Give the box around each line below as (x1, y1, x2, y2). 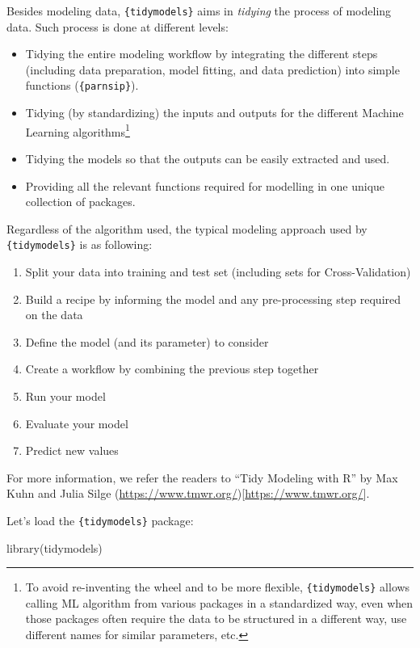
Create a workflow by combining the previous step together (25, 360, 319, 377)
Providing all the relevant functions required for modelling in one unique (25, 177, 385, 194)
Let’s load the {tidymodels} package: (6, 511, 194, 528)
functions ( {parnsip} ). (25, 77, 139, 94)
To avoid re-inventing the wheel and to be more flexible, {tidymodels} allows (25, 579, 410, 595)
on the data (25, 306, 83, 323)
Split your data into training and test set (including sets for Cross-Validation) (25, 263, 411, 280)
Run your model (25, 387, 106, 404)
